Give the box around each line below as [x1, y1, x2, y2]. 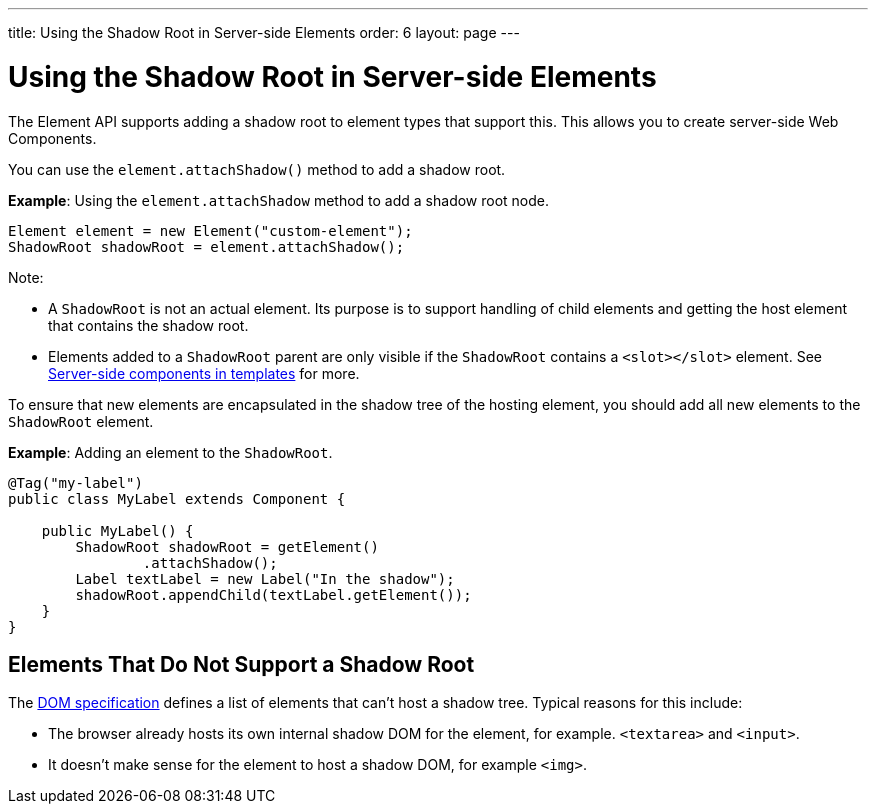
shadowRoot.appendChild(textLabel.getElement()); [75, 586, 472, 603]
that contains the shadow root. [48, 316, 249, 334]
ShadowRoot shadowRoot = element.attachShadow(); [8, 238, 405, 255]
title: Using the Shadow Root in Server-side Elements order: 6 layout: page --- [8, 24, 520, 41]
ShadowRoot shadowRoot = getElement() [75, 538, 379, 555]
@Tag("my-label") [8, 474, 143, 491]
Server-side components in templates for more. [48, 364, 360, 382]
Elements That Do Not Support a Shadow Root [8, 651, 475, 677]
